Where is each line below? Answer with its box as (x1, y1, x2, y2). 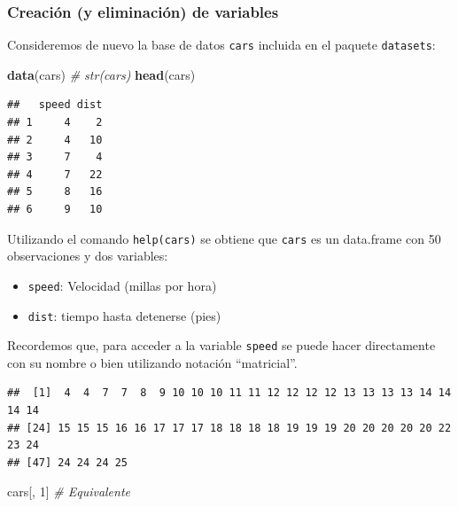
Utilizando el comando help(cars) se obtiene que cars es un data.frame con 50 (7, 229, 441, 247)
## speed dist (7, 98, 103, 112)
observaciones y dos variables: (7, 246, 168, 265)
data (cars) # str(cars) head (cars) (7, 65, 196, 83)
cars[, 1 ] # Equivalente (7, 482, 131, 501)
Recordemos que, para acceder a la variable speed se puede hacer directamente (7, 336, 436, 355)
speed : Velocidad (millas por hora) (27, 276, 217, 294)
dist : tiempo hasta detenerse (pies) (27, 306, 221, 324)
